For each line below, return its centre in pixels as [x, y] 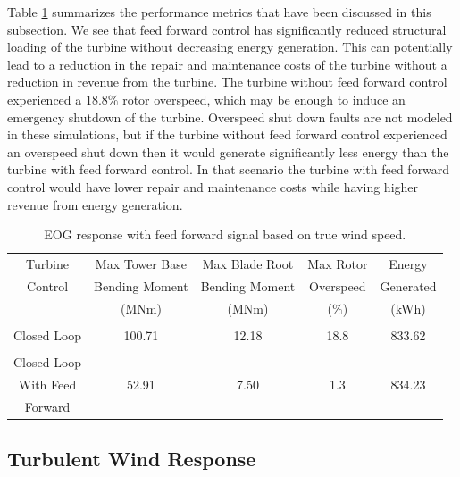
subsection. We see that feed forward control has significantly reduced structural [227, 29]
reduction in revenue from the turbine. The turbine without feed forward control [227, 82]
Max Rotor [338, 263]
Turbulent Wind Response [132, 459]
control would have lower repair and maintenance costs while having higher [213, 186]
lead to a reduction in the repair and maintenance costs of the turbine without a [227, 64]
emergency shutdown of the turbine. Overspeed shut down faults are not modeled [230, 117]
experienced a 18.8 [58, 99]
